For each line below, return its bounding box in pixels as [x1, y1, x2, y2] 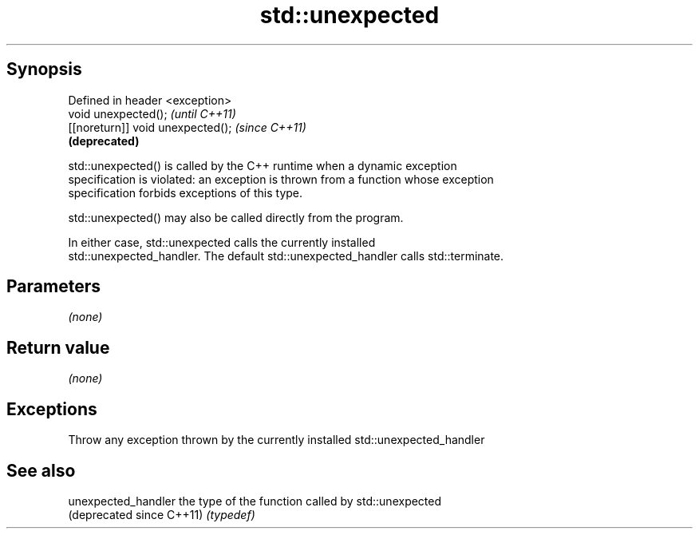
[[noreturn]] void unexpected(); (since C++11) [68, 120, 306, 134]
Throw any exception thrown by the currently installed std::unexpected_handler [68, 433, 485, 447]
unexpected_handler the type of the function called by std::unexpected [68, 493, 442, 508]
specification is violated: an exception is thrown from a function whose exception [68, 172, 494, 186]
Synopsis [6, 59, 82, 80]
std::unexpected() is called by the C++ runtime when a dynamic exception [68, 158, 457, 172]
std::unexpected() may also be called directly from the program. [68, 210, 404, 224]
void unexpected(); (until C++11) [68, 106, 236, 121]
